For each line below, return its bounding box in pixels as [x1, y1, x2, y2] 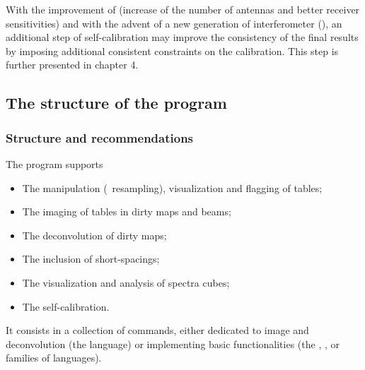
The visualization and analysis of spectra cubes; [22, 275, 230, 290]
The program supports [6, 156, 103, 171]
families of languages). [6, 350, 102, 365]
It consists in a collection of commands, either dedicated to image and [6, 323, 309, 338]
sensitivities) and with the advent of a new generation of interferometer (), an [6, 16, 342, 30]
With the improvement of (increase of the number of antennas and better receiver [6, 2, 360, 16]
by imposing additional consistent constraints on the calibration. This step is [6, 43, 339, 58]
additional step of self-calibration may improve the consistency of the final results [6, 30, 359, 44]
